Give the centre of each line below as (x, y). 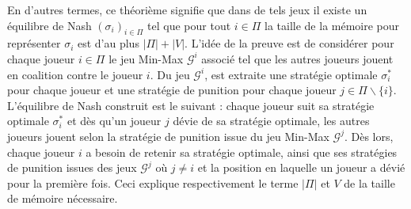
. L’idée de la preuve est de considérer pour (289, 43)
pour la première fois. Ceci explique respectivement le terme (153, 182)
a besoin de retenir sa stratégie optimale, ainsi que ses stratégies (242, 152)
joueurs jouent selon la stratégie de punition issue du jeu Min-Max (168, 136)
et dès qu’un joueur (114, 121)
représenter (34, 43)
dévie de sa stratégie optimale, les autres (271, 121)
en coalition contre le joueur (75, 74)
